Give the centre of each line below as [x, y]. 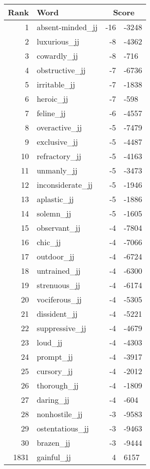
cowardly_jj [57, 56]
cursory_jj [55, 371]
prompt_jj [55, 357]
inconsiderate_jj [65, 185]
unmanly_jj [57, 170]
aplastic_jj [55, 199]
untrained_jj [59, 271]
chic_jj [49, 242]
